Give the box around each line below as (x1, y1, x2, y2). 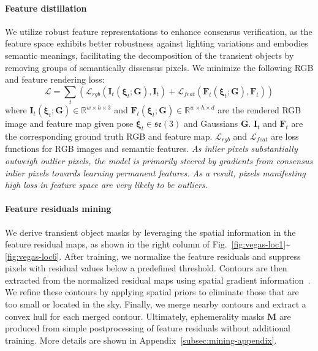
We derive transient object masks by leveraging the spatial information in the (5, 225, 296, 238)
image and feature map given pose (5, 117, 134, 130)
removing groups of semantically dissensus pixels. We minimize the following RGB (5, 61, 314, 74)
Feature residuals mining (5, 202, 112, 215)
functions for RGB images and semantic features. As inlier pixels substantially (5, 142, 298, 155)
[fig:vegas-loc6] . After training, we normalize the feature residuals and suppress (5, 249, 301, 262)
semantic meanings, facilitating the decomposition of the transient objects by (5, 48, 294, 61)
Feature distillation (5, 1, 87, 14)
